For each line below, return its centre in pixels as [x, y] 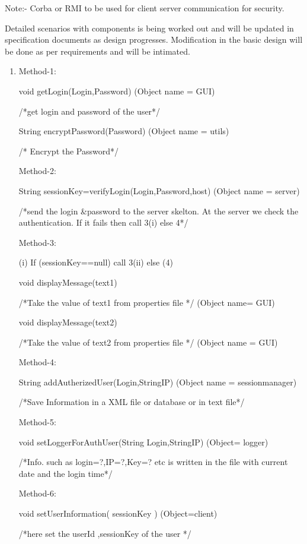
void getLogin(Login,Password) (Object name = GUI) [117, 91]
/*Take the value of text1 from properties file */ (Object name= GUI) [147, 302]
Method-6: [37, 493]
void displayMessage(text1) [68, 282]
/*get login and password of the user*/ [89, 111]
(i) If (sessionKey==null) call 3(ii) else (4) [96, 262]
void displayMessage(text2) [68, 322]
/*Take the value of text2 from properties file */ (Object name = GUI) [148, 342]
